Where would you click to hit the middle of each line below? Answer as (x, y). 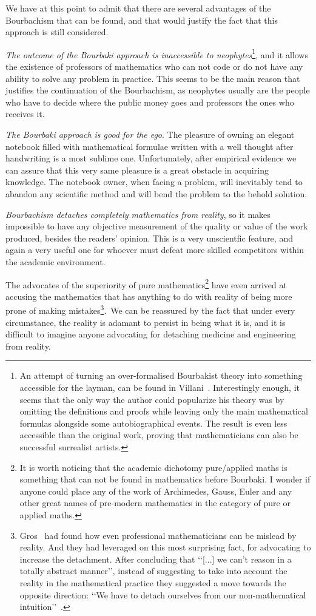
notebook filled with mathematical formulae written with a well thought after (150, 146)
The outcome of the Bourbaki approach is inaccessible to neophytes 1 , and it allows (157, 53)
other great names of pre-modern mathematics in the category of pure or (155, 503)
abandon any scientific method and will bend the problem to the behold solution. (156, 193)
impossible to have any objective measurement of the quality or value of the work (157, 226)
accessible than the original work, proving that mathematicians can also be (159, 435)
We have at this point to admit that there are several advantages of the (138, 8)
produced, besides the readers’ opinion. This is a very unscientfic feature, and (149, 238)
